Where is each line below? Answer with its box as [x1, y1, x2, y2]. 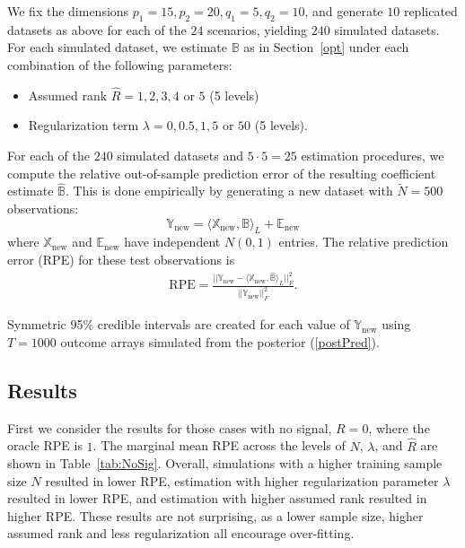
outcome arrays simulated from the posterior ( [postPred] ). [60, 332, 380, 351]
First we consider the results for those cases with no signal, [7, 418, 332, 437]
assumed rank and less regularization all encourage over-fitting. [7, 524, 355, 543]
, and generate [304, 2, 383, 20]
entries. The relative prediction [278, 232, 449, 251]
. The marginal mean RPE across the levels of [92, 436, 346, 455]
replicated [403, 2, 458, 20]
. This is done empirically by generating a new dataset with [66, 181, 393, 200]
